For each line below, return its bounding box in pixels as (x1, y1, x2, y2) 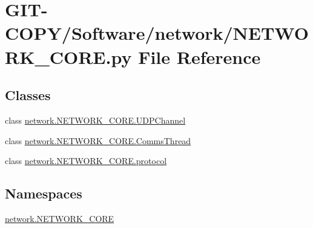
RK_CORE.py (5, 44, 132, 69)
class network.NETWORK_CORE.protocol (5, 154, 167, 167)
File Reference (138, 44, 261, 69)
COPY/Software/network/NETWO (5, 21, 309, 45)
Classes (5, 86, 51, 104)
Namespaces (5, 184, 82, 203)
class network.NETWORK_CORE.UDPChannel (5, 113, 186, 126)
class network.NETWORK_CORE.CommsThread (5, 134, 191, 147)
